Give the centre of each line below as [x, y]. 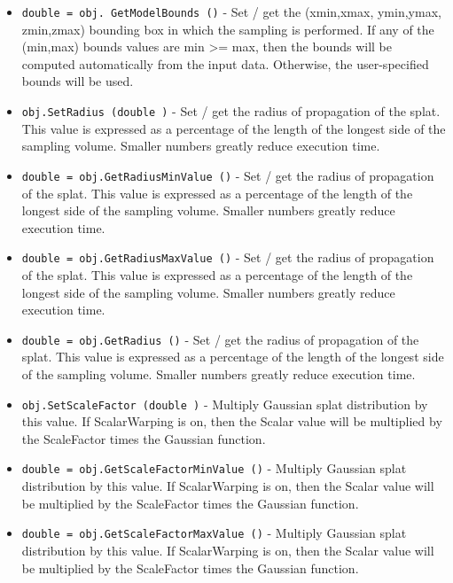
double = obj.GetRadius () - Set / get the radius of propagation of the [220, 339]
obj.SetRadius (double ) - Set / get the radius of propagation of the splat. [231, 111]
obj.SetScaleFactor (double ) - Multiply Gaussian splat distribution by [225, 404]
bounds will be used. [78, 81]
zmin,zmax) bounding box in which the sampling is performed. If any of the [228, 29]
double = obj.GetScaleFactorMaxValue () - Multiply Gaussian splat [214, 533]
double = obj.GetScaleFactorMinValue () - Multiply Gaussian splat [214, 468]
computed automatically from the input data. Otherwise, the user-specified [225, 63]
